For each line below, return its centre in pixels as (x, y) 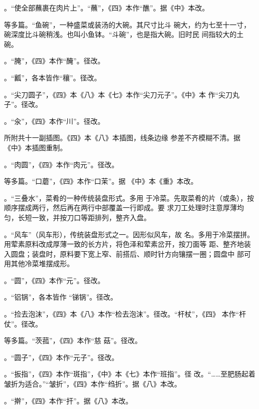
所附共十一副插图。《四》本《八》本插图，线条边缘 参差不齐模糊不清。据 (122, 138)
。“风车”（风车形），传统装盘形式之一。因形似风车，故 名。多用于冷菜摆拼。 (129, 234)
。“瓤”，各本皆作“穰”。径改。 (53, 77)
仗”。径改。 (23, 323)
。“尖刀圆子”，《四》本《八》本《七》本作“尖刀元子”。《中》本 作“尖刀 (118, 94)
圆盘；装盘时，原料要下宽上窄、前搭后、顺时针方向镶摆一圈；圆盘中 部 (127, 253)
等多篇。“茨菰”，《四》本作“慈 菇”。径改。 (73, 340)
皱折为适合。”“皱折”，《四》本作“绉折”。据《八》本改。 (93, 384)
